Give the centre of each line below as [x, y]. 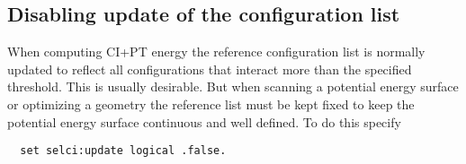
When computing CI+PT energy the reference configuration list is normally [216, 52]
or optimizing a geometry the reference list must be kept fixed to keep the [211, 104]
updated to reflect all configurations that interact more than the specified [210, 69]
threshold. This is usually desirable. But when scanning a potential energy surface [233, 86]
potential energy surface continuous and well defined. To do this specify [204, 121]
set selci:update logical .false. [123, 151]
